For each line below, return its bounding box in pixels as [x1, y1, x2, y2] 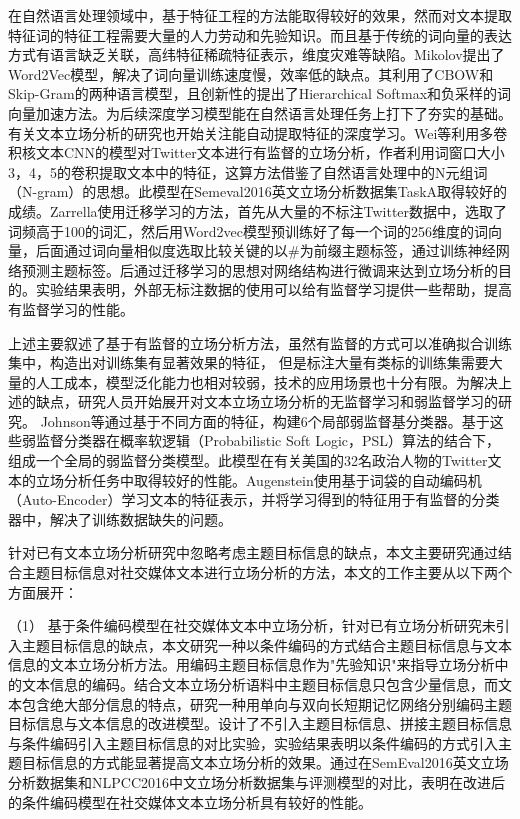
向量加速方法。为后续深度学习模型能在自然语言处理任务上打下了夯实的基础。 [8, 102, 512, 123]
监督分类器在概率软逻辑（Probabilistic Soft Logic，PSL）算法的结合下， [35, 430, 501, 451]
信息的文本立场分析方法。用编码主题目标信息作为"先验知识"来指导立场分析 [8, 654, 495, 675]
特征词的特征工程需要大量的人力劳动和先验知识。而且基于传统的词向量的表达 [8, 24, 512, 45]
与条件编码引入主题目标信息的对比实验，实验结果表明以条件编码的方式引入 [8, 732, 498, 753]
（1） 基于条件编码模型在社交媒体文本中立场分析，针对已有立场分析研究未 [8, 615, 496, 636]
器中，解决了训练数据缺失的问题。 [8, 508, 232, 529]
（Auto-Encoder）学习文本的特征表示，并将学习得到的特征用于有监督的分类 [8, 489, 500, 510]
